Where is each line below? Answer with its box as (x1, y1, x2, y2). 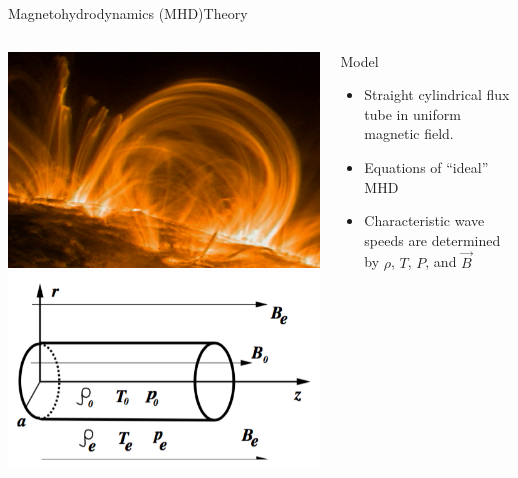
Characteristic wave (364, 210, 485, 231)
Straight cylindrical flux (364, 84, 510, 105)
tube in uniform (364, 103, 461, 124)
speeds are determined (364, 229, 501, 250)
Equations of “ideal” (364, 156, 489, 177)
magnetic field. (364, 123, 454, 144)
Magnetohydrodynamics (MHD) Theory (8, 3, 248, 23)
